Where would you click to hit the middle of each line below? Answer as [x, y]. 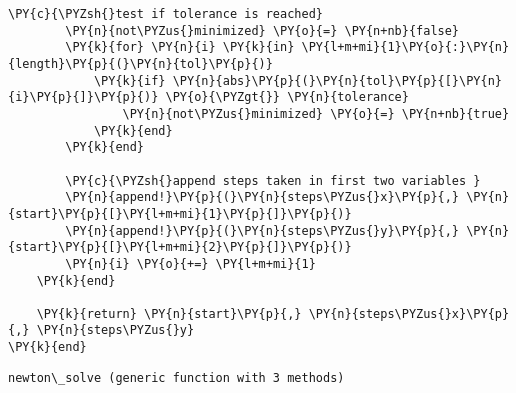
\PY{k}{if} [129, 80]
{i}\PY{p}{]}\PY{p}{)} [83, 97]
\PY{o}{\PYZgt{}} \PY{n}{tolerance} [287, 97]
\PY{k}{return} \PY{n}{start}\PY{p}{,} [169, 313]
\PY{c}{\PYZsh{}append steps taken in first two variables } [273, 180]
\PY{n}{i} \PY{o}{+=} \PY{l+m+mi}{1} [190, 263]
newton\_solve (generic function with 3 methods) [176, 377]
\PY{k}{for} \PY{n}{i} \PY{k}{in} [180, 47]
